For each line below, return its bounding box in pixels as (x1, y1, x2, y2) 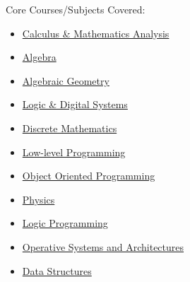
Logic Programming (22, 216, 108, 230)
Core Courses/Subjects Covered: (6, 2, 146, 16)
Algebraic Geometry (22, 73, 109, 88)
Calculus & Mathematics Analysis (22, 25, 170, 40)
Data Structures (22, 263, 92, 278)
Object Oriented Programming (22, 168, 155, 183)
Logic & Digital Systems (22, 97, 128, 112)
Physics (22, 192, 55, 206)
